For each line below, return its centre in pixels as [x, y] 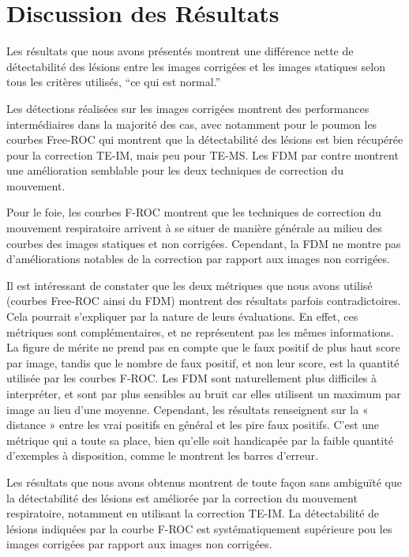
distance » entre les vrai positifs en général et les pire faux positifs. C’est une [193, 425]
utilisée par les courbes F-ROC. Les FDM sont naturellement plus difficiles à [192, 378]
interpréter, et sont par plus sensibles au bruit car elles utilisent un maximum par [204, 393]
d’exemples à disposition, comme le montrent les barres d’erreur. [162, 455]
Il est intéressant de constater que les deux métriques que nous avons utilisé [189, 285]
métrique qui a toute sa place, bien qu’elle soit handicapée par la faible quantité [200, 440]
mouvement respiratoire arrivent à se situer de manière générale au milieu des [194, 228]
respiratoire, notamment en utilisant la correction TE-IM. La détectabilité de [193, 513]
